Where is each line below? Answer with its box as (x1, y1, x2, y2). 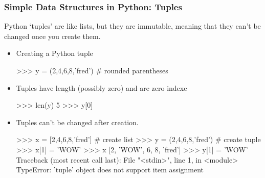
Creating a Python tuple (16, 48, 93, 58)
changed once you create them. (4, 30, 101, 41)
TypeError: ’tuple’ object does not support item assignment (16, 164, 204, 175)
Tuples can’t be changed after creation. (16, 116, 139, 127)
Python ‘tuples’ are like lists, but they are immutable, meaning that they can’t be (4, 21, 261, 31)
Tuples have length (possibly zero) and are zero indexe (16, 82, 187, 93)
